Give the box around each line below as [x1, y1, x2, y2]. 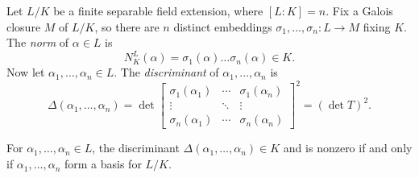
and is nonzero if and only [283, 139, 413, 156]
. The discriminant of [114, 64, 219, 81]
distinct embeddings [173, 18, 272, 35]
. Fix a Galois [326, 2, 393, 19]
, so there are [94, 18, 160, 35]
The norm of [6, 34, 69, 51]
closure [6, 18, 41, 35]
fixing [363, 18, 391, 35]
